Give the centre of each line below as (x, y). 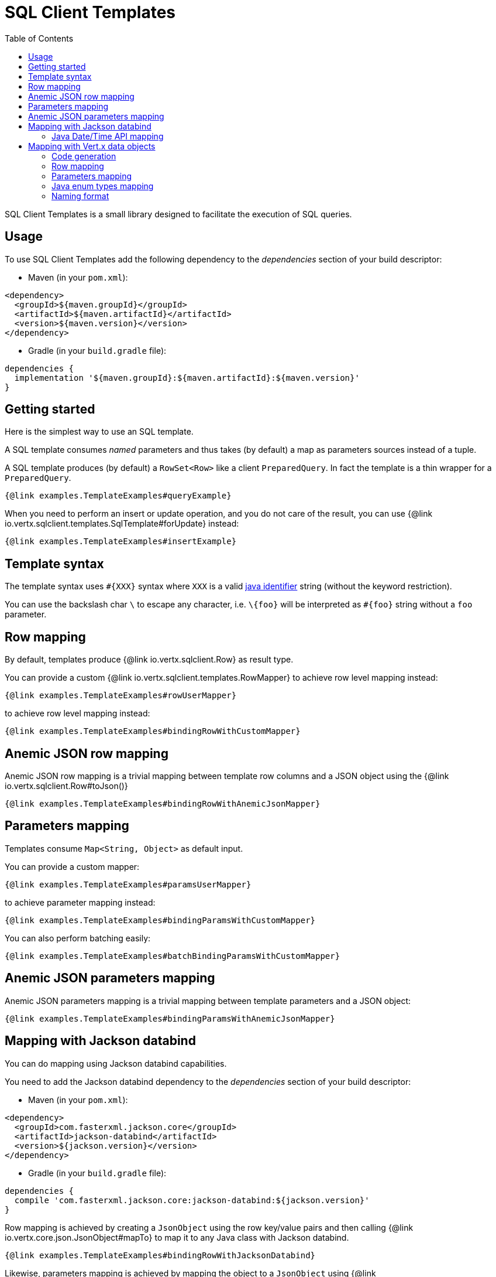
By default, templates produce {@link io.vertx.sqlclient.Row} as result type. (149, 660)
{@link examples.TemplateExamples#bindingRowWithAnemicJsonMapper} (163, 803)
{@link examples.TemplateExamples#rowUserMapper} (121, 696)
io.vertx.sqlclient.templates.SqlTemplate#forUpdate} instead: (122, 524)
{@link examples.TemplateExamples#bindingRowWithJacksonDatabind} (160, 1255)
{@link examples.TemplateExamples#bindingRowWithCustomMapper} (153, 731)
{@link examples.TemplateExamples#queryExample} (118, 496)
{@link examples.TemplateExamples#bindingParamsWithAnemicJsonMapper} (170, 1018)
